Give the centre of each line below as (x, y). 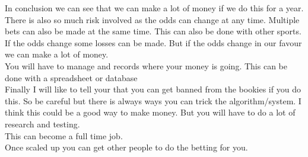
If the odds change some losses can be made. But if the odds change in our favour (153, 42)
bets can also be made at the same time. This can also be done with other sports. (153, 31)
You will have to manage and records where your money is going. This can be (146, 65)
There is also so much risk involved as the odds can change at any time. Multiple (152, 19)
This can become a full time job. (64, 135)
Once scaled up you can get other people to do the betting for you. (126, 147)
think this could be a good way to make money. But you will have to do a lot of (150, 112)
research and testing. (42, 124)
